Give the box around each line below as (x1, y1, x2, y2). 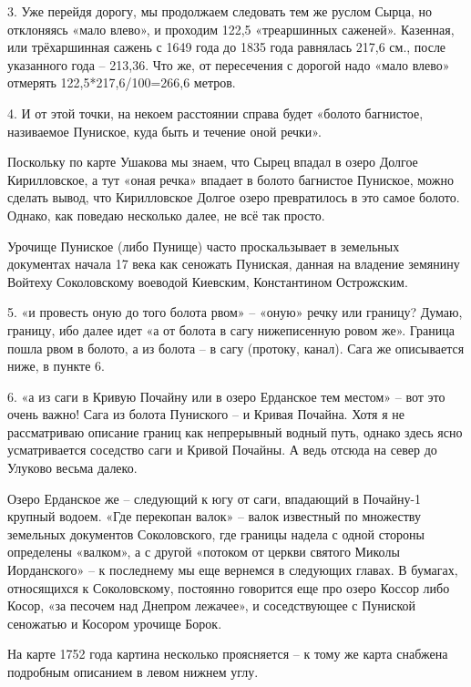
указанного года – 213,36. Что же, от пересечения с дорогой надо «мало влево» (7, 55, 450, 74)
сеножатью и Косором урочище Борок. (7, 613, 222, 632)
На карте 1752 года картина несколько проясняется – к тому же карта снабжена (7, 644, 448, 663)
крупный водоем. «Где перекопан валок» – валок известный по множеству (7, 507, 421, 526)
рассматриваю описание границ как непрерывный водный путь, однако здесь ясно (7, 422, 463, 441)
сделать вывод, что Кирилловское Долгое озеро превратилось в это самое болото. (7, 188, 460, 207)
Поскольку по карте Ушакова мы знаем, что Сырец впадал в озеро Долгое (7, 152, 418, 171)
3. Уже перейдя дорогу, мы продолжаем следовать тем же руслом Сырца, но (7, 2, 432, 20)
